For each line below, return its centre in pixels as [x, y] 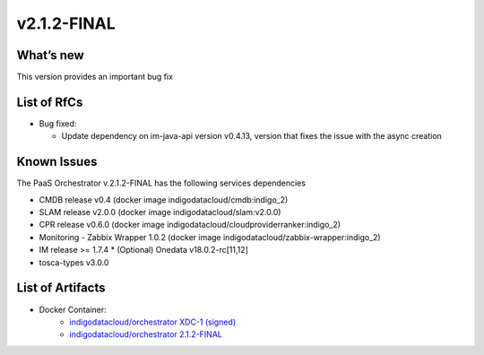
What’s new [50, 55]
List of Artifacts [61, 288]
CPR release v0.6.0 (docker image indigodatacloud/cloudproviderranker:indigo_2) [190, 225]
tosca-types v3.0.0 [74, 262]
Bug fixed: [58, 123]
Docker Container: [73, 309]
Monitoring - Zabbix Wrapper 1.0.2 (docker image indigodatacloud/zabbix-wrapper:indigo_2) [210, 237]
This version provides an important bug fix [95, 77]
